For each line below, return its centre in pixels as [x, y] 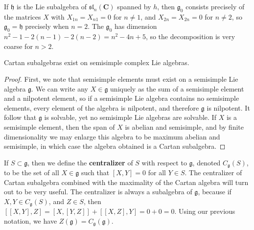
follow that [20, 117]
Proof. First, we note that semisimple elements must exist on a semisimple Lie [121, 79]
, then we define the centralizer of [80, 162]
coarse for [18, 46]
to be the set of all [32, 172]
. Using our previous [205, 211]
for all [157, 172]
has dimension [136, 26]
